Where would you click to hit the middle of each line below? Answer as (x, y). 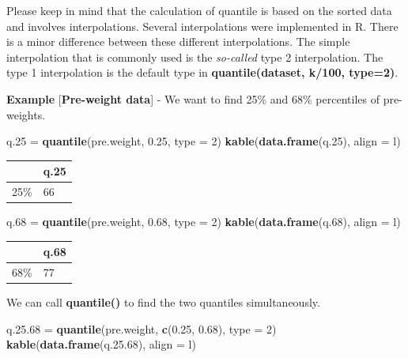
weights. (26, 114)
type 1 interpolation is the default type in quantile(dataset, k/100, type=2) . (202, 72)
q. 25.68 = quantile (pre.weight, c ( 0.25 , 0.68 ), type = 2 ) (142, 328)
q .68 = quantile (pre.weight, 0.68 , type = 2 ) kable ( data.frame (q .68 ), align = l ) (204, 222)
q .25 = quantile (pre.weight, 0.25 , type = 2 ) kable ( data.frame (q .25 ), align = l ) (204, 141)
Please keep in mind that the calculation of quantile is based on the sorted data (199, 10)
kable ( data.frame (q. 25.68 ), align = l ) (101, 344)
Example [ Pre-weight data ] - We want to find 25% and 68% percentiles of (193, 98)
